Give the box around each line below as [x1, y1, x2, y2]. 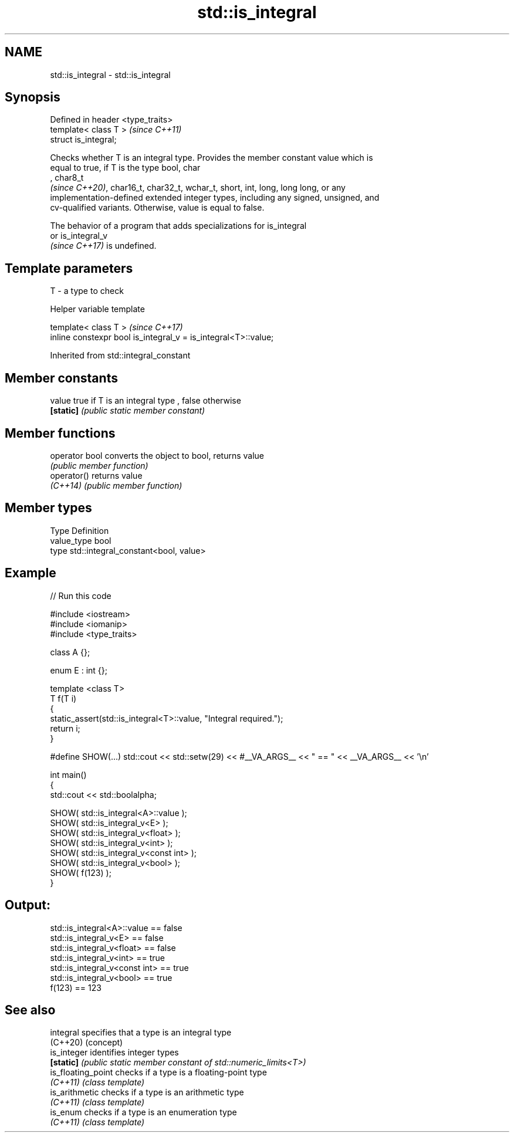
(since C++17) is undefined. [50, 241, 157, 251]
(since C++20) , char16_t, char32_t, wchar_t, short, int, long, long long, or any [50, 182, 346, 193]
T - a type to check [50, 286, 124, 296]
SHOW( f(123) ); [50, 867, 111, 878]
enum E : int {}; [50, 665, 107, 675]
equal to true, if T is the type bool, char [50, 163, 201, 173]
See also [5, 1002, 56, 1017]
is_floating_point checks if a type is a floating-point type [50, 1067, 267, 1078]
